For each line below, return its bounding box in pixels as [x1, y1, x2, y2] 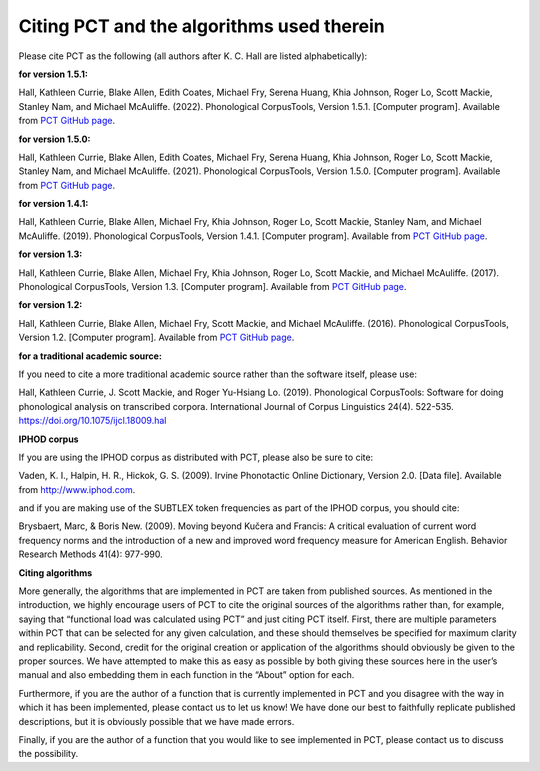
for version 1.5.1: [18, 68, 89, 80]
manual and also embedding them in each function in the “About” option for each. [18, 669, 355, 681]
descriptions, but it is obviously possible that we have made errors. [18, 715, 295, 727]
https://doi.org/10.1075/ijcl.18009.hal [18, 415, 167, 427]
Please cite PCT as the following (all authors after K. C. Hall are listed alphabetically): [18, 50, 368, 62]
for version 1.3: [18, 248, 83, 260]
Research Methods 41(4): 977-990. [18, 548, 164, 560]
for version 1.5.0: [18, 133, 91, 145]
